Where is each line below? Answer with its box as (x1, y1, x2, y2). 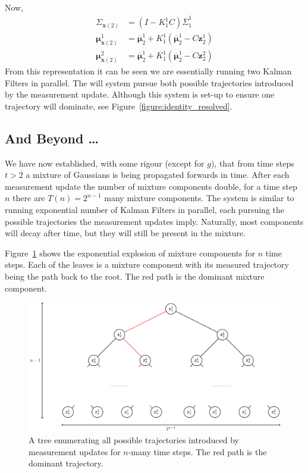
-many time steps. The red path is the (128, 445, 267, 458)
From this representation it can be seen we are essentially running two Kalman (5, 65, 292, 77)
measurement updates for (29, 445, 121, 458)
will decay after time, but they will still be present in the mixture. (5, 227, 246, 239)
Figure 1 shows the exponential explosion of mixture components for (5, 246, 256, 259)
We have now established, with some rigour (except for (5, 156, 205, 169)
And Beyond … (5, 129, 99, 147)
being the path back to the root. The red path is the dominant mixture (5, 270, 265, 283)
